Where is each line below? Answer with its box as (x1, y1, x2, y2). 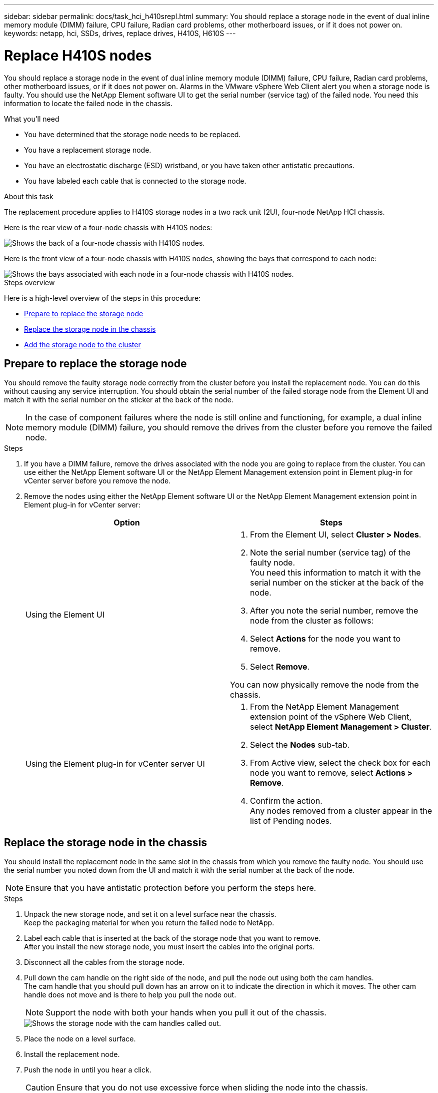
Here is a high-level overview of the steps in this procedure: (4, 293, 201, 302)
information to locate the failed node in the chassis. (4, 99, 172, 108)
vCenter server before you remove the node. (24, 476, 171, 485)
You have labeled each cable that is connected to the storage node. (24, 176, 246, 185)
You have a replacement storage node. (24, 145, 151, 154)
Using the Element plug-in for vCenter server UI (25, 759, 205, 769)
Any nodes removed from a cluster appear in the (250, 806, 432, 816)
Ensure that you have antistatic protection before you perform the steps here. (25, 883, 316, 893)
